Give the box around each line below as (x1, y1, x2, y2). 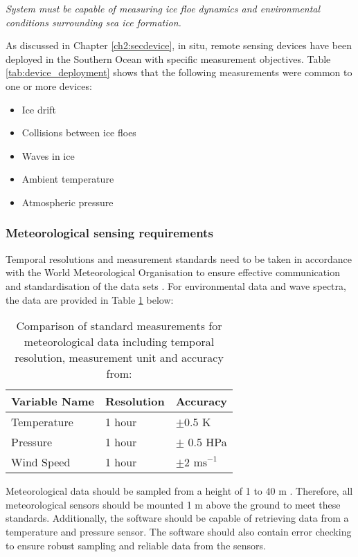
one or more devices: (6, 78, 92, 93)
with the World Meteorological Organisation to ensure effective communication (6, 265, 340, 280)
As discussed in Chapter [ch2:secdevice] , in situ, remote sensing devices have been (6, 38, 352, 53)
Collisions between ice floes (21, 125, 136, 140)
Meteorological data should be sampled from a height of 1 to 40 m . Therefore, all (6, 484, 353, 498)
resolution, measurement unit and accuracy (15, 349, 224, 366)
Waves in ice (21, 148, 75, 163)
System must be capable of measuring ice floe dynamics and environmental (6, 1, 321, 15)
